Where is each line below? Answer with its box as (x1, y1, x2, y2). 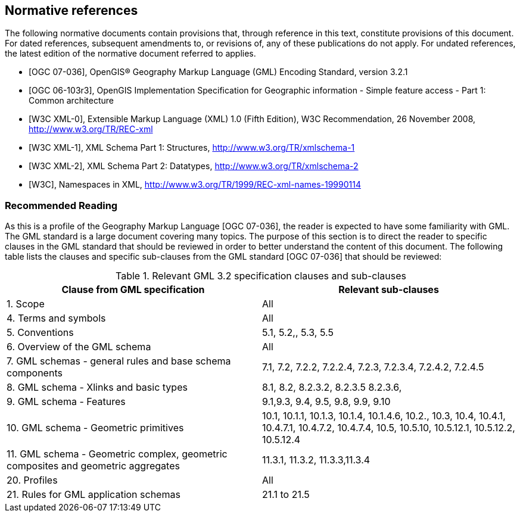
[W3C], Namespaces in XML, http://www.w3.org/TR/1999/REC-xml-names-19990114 (29, 179, 362, 190)
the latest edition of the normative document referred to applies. (5, 48, 256, 59)
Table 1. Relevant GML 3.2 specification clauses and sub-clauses (116, 270, 406, 282)
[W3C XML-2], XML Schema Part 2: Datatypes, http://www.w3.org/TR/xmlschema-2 (29, 161, 359, 172)
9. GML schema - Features (7, 395, 126, 408)
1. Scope (7, 298, 45, 310)
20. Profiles (7, 474, 58, 487)
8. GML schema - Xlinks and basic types (7, 381, 188, 394)
